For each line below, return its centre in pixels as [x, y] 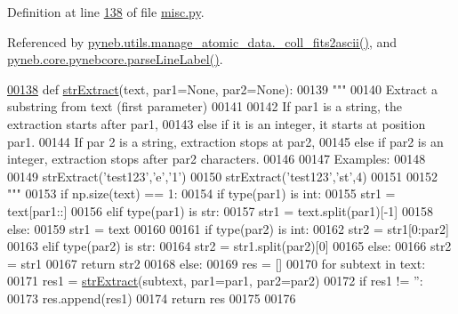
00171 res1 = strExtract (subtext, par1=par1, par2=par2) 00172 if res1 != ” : [215, 281]
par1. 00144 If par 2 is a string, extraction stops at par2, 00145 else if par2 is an [225, 141]
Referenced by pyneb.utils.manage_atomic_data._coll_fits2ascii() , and [202, 41]
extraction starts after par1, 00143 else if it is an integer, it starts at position [217, 123]
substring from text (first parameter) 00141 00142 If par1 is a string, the [205, 106]
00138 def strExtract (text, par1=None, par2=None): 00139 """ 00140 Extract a [222, 89]
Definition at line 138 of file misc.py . [106, 12]
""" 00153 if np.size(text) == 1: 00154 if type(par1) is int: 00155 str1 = [201, 193]
